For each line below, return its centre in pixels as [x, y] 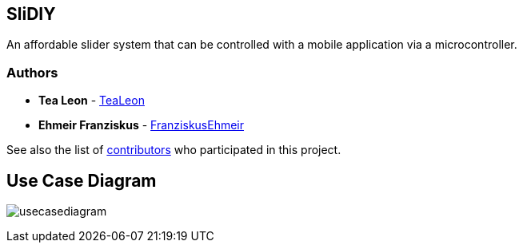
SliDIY [31, 14]
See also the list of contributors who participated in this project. [174, 150]
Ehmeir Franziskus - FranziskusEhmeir [142, 125]
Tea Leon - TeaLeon [92, 101]
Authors [32, 72]
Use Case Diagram [82, 180]
